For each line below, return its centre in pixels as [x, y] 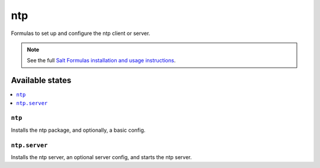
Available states [41, 80]
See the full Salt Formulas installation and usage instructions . [101, 61]
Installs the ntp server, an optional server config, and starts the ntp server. [101, 157]
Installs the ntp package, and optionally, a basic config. [78, 130]
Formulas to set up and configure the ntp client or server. [81, 33]
